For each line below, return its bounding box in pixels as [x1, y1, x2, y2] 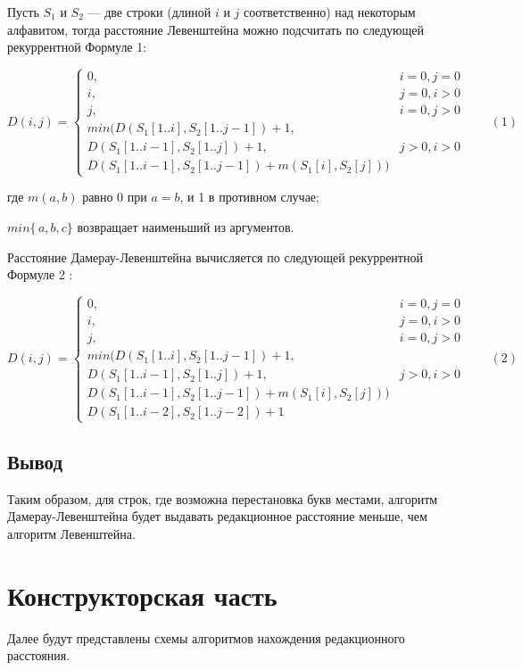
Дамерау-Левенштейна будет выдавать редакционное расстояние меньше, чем [7, 507, 427, 525]
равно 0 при [82, 187, 147, 206]
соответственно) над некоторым [244, 3, 416, 21]
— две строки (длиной [87, 3, 211, 21]
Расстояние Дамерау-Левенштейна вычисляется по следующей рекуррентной [7, 247, 423, 266]
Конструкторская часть [7, 576, 278, 613]
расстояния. [7, 646, 70, 665]
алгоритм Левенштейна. [7, 524, 136, 542]
